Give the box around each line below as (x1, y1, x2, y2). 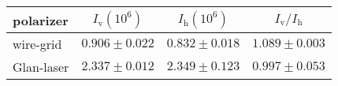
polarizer (13, 10, 69, 29)
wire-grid (13, 35, 62, 53)
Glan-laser (13, 58, 69, 76)
